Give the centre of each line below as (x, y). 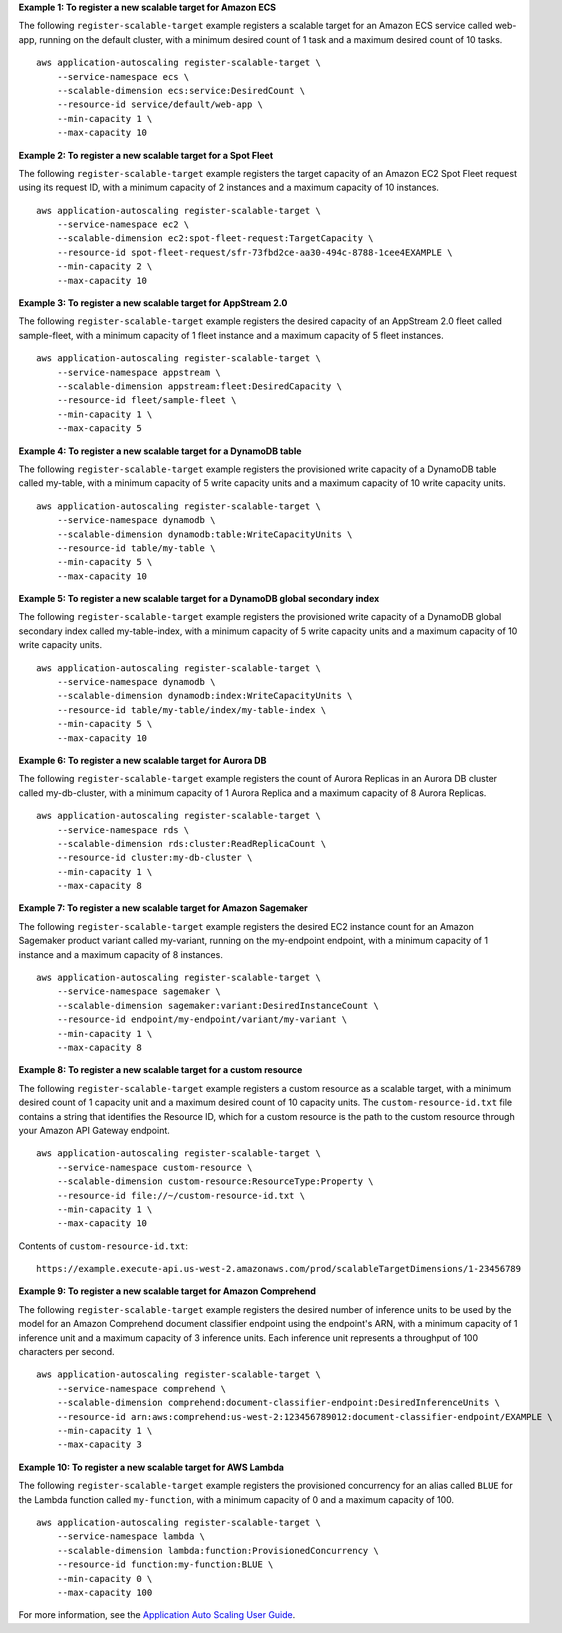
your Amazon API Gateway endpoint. (94, 1130)
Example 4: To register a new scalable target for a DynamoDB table (160, 451)
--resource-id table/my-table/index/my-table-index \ (191, 709)
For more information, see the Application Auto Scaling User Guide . (157, 1615)
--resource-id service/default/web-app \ (160, 104)
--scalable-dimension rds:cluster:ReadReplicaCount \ (191, 843)
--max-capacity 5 (99, 428)
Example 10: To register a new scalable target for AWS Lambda (151, 1467)
